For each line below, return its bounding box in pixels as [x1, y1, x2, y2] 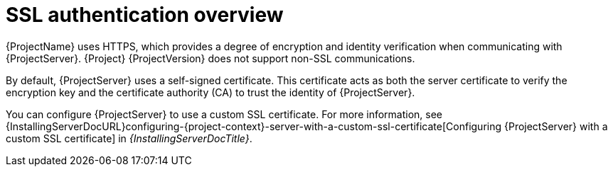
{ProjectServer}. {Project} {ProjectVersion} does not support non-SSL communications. [6, 52, 415, 64]
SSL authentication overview [6, 3, 284, 27]
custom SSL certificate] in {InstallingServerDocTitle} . [6, 132, 252, 144]
